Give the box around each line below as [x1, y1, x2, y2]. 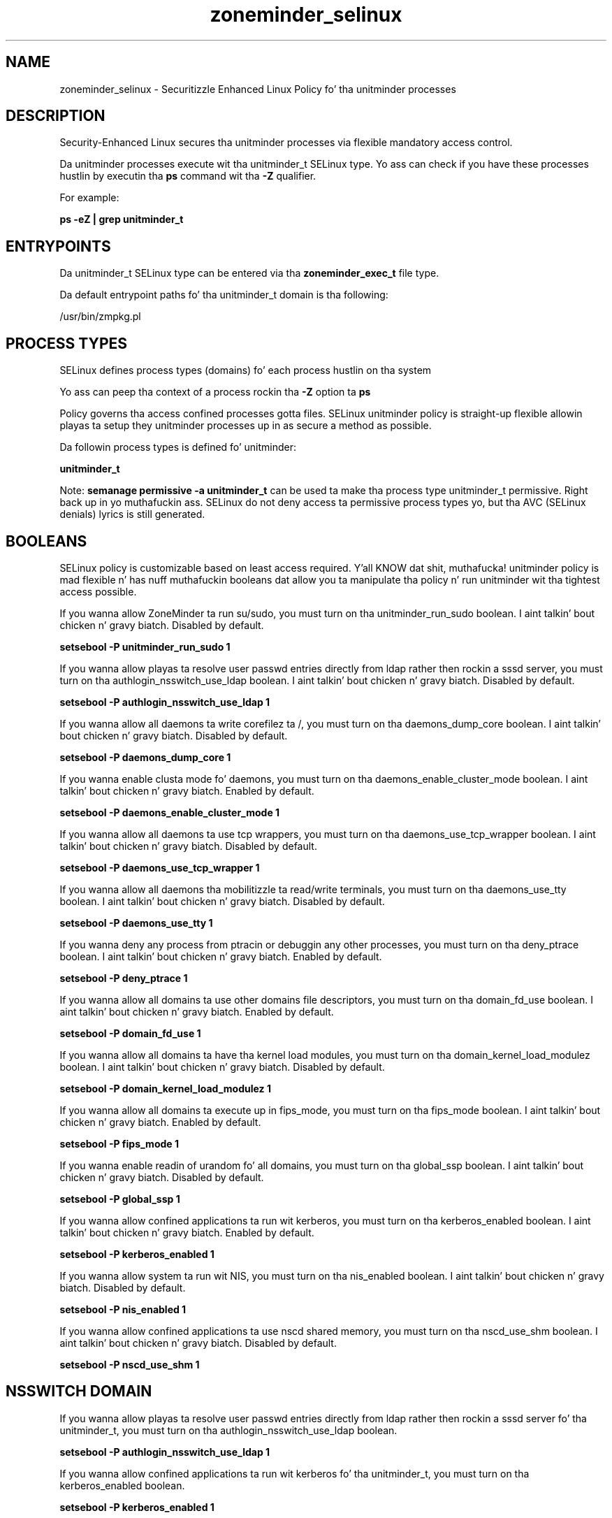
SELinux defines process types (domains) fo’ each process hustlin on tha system [59, 364, 432, 377]
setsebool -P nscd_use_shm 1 [59, 1358, 200, 1371]
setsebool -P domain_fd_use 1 [59, 1027, 201, 1039]
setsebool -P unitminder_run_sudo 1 [59, 640, 231, 653]
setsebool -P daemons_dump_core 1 [59, 751, 231, 763]
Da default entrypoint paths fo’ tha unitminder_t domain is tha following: [59, 289, 388, 301]
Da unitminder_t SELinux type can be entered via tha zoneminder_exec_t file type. [59, 267, 439, 280]
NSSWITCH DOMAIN [6, 1382, 152, 1401]
